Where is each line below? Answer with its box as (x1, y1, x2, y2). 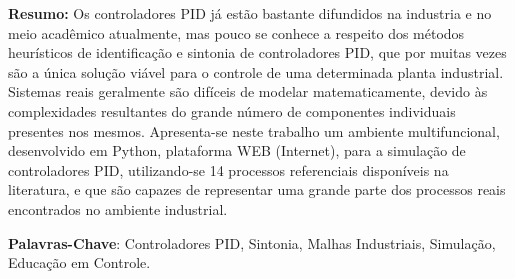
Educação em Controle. (8, 252, 151, 273)
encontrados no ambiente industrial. (8, 198, 228, 219)
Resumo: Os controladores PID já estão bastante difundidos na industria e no (8, 3, 492, 23)
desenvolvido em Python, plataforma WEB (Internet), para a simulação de (8, 140, 466, 161)
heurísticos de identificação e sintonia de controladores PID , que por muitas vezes (8, 42, 507, 63)
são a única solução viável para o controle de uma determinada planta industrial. (8, 61, 504, 82)
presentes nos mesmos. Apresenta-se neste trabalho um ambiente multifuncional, (8, 120, 500, 141)
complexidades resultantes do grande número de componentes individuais (8, 100, 456, 121)
